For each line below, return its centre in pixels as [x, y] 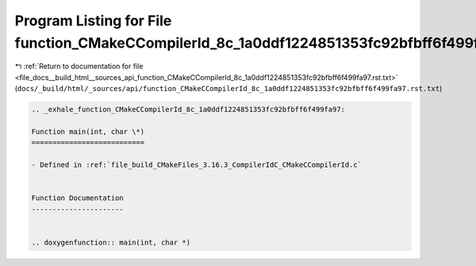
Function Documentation [78, 198]
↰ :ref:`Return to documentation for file [79, 66]
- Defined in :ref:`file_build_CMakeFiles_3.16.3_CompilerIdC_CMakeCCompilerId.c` [197, 165]
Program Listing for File [93, 21]
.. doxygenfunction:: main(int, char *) [111, 242]
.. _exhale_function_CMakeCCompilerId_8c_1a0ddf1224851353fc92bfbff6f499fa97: [188, 110]
